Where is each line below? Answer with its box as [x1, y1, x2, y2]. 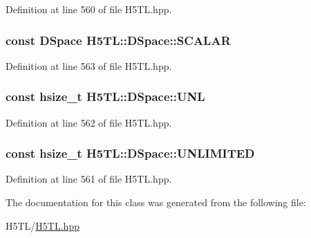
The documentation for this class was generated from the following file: [6, 195, 306, 210]
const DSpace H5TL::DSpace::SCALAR [6, 31, 231, 48]
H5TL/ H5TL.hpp [6, 218, 79, 232]
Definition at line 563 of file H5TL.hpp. [6, 58, 172, 73]
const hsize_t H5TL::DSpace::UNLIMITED [6, 145, 255, 162]
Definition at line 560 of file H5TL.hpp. [6, 2, 172, 16]
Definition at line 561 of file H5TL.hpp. [6, 172, 172, 186]
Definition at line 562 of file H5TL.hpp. [6, 115, 172, 129]
